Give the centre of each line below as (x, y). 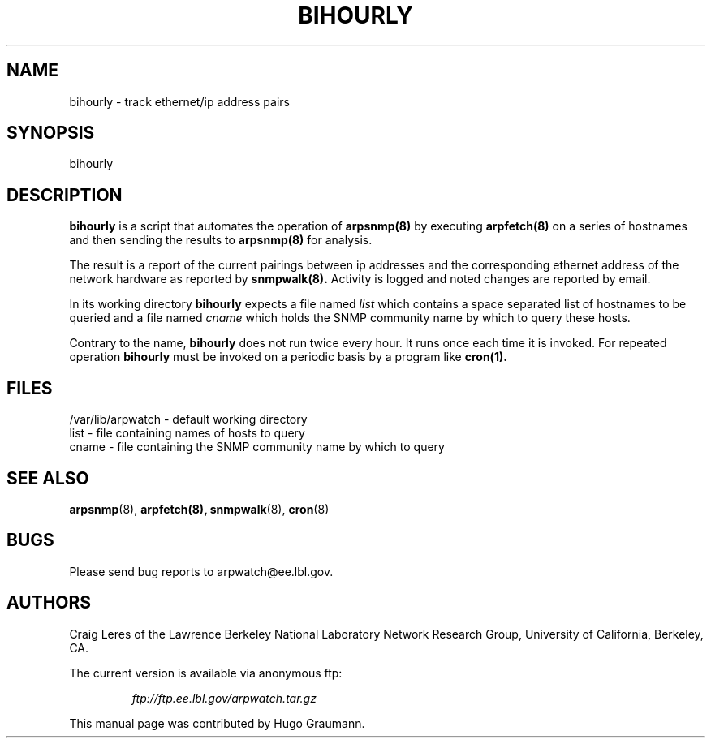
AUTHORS (49, 603)
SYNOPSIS (51, 133)
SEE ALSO (48, 478)
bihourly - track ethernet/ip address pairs (179, 101)
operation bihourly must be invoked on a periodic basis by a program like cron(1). (288, 357)
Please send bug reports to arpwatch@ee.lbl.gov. (201, 571)
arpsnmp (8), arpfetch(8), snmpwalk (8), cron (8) (199, 509)
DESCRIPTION (65, 195)
